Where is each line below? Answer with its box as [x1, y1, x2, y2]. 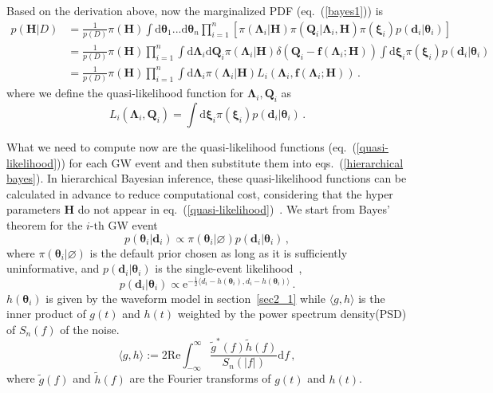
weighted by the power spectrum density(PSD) [177, 305, 407, 322]
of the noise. [60, 320, 120, 337]
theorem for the [6, 216, 83, 233]
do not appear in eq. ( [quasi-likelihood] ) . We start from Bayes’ [77, 201, 390, 218]
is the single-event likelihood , [155, 260, 302, 277]
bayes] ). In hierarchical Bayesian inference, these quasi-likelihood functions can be [6, 170, 407, 187]
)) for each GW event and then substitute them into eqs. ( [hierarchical [57, 154, 404, 171]
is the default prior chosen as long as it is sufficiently [89, 244, 348, 261]
